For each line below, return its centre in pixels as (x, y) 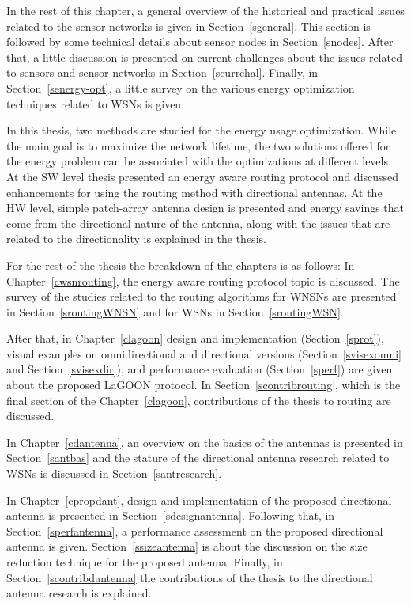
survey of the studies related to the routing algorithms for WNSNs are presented (202, 296)
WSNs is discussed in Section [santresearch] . (114, 473)
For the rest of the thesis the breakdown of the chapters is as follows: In (181, 265)
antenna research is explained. (79, 593)
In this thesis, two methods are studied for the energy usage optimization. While (202, 130)
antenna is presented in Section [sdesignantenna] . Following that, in (171, 515)
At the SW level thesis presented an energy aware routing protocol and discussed (203, 176)
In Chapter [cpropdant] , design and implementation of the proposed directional (199, 500)
